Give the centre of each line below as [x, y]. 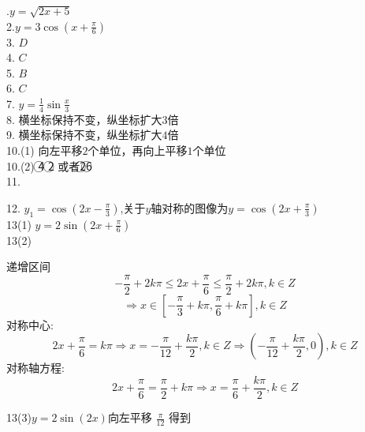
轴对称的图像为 [190, 207]
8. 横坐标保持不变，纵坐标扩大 [84, 119]
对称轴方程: [35, 368]
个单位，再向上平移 [138, 150]
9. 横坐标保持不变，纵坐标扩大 [84, 135]
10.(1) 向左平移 [45, 150]
